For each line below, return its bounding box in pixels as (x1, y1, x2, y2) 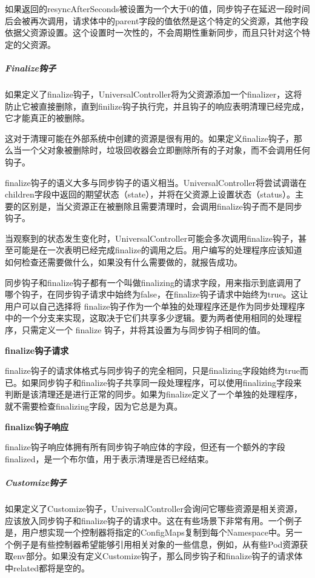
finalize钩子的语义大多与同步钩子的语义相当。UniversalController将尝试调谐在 (5, 176, 307, 188)
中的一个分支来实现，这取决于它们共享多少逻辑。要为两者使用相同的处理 (5, 311, 293, 324)
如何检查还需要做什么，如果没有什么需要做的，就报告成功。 (5, 256, 242, 268)
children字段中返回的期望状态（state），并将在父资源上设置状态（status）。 (5, 188, 295, 201)
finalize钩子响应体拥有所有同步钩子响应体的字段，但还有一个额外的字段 (5, 440, 285, 453)
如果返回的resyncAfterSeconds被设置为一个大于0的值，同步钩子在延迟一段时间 (5, 2, 310, 15)
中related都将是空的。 (5, 561, 90, 574)
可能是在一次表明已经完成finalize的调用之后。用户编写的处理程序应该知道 (13, 244, 302, 256)
